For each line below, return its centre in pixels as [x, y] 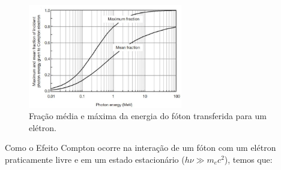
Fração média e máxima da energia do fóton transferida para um [148, 116]
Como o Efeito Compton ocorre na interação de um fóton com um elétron [140, 148]
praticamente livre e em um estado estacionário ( [95, 160]
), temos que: [248, 160]
